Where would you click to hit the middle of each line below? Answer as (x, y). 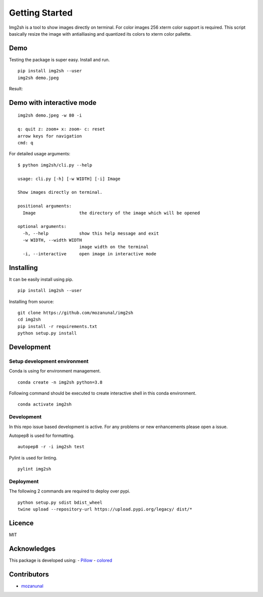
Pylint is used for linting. (33, 458)
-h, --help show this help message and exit (91, 233)
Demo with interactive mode (53, 103)
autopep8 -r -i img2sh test (51, 447)
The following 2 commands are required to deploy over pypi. (70, 491)
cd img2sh (29, 319)
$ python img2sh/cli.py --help (55, 165)
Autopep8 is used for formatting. (42, 435)
